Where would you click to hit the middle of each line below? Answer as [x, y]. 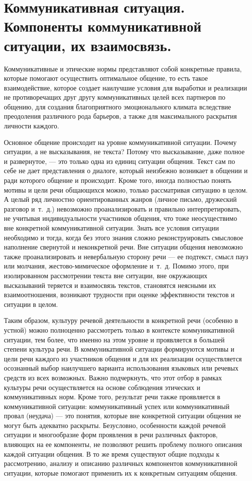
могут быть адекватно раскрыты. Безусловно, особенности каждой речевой [115, 425]
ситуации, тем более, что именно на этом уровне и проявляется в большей [114, 339]
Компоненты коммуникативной [103, 26]
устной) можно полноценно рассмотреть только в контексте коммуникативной [119, 330]
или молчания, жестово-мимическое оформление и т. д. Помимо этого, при [117, 266]
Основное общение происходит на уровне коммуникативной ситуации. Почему [120, 142]
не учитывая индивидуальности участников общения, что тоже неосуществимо [121, 218]
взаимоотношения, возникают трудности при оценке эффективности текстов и [119, 294]
